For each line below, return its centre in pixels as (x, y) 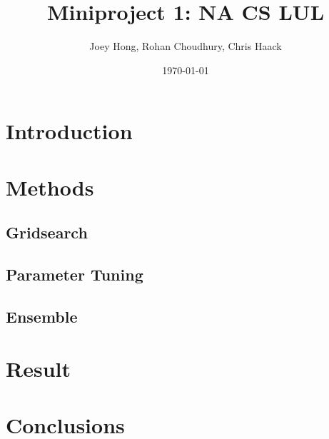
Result (38, 369)
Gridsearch (47, 232)
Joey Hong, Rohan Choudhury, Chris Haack (186, 46)
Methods (50, 187)
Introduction (69, 131)
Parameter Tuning (75, 274)
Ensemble (42, 316)
